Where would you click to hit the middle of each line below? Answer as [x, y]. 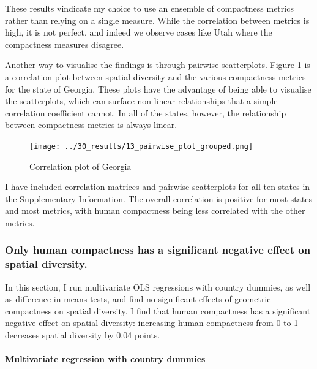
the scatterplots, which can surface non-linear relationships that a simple [141, 101]
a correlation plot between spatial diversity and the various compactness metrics [155, 76]
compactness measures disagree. [65, 44]
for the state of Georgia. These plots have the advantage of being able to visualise [158, 89]
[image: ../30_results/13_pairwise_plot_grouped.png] [141, 146]
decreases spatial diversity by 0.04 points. [83, 335]
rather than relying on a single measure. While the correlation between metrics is [157, 20]
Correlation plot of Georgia [80, 166]
